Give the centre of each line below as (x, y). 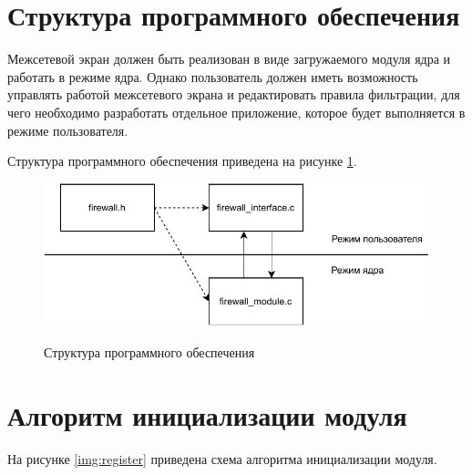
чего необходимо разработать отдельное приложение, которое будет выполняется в (236, 112)
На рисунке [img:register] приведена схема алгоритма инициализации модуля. (222, 458)
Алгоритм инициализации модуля (207, 414)
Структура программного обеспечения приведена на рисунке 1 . (182, 161)
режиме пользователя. (68, 130)
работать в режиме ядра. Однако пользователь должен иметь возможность (213, 76)
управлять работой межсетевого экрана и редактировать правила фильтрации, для (234, 94)
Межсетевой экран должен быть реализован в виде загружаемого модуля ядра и (229, 59)
